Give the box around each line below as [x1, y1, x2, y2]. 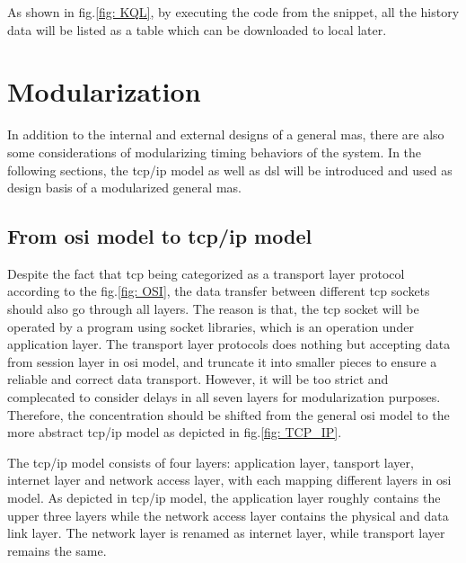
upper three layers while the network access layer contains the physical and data [7, 505, 449, 524]
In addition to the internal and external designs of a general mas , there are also [7, 125, 444, 144]
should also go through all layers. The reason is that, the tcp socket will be [7, 299, 419, 318]
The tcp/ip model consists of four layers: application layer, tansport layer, [7, 452, 414, 471]
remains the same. [7, 541, 107, 559]
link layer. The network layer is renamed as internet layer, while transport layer [7, 523, 445, 542]
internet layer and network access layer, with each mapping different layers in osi [7, 470, 452, 489]
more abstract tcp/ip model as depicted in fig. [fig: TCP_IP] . [7, 423, 342, 442]
